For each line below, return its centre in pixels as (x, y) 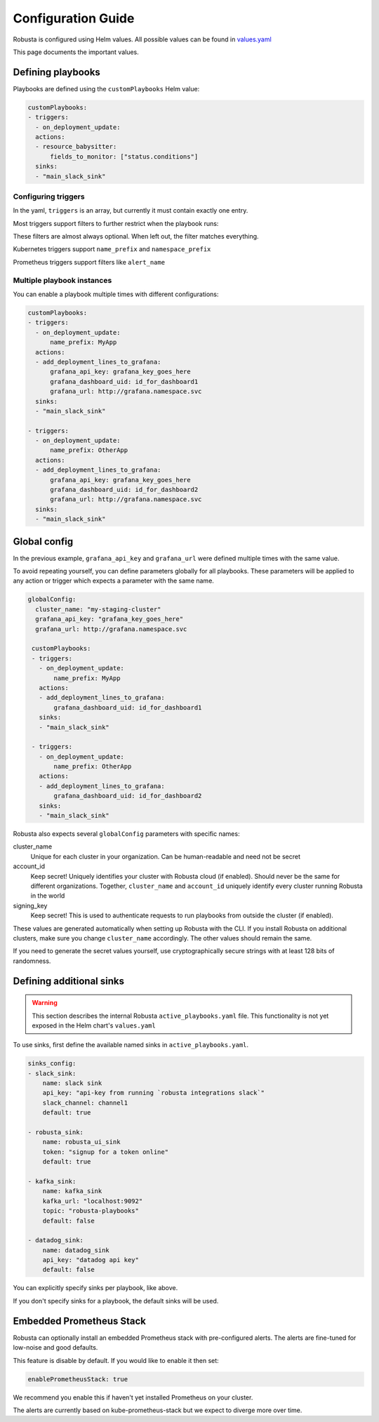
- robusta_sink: (56, 1132)
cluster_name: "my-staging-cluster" (98, 609)
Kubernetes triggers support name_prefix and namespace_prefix (112, 249)
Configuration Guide (74, 18)
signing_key (30, 905)
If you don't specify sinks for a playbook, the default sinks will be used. (116, 1301)
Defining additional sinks (68, 981)
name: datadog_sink (76, 1250)
